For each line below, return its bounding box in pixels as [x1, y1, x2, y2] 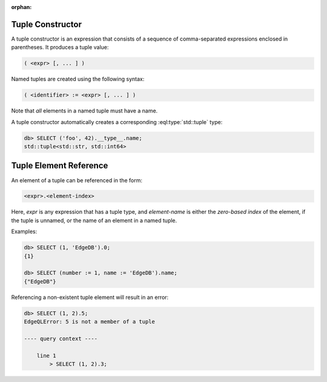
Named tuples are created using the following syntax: [11, 76, 145, 83]
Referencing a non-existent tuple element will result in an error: [11, 294, 169, 301]
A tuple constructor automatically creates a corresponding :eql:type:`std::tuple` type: [11, 118, 223, 125]
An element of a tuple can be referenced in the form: [11, 176, 142, 184]
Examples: [11, 228, 38, 235]
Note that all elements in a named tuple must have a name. [11, 107, 158, 114]
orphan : [11, 4, 32, 10]
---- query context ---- [24, 335, 98, 342]
